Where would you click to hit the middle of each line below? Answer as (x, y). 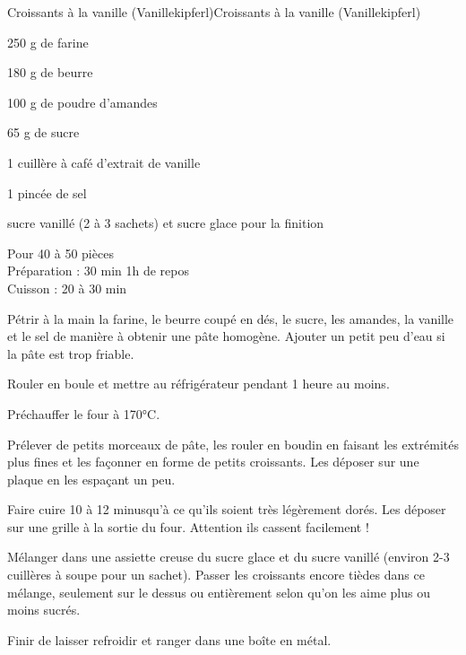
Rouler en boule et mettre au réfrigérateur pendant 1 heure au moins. (198, 384)
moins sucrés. (44, 610)
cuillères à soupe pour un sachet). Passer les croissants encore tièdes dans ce (216, 575)
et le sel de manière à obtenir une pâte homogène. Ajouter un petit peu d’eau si (226, 336)
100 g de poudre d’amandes (82, 102)
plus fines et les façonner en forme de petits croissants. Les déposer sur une (213, 462)
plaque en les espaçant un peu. (91, 479)
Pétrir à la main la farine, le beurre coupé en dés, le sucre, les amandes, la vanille (231, 318)
